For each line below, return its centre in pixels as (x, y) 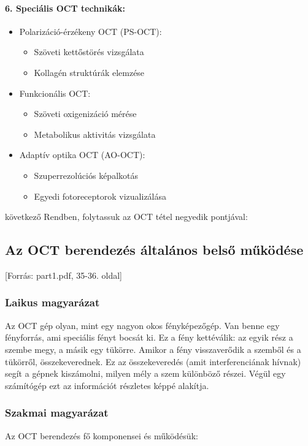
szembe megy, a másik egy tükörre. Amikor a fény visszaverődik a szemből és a (153, 349)
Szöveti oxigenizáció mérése (85, 114)
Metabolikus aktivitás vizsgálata (95, 134)
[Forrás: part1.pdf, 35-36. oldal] (64, 275)
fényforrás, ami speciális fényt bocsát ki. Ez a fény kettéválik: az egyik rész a (149, 337)
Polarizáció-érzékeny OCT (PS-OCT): (90, 31)
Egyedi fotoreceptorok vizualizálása (100, 196)
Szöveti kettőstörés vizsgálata (89, 52)
